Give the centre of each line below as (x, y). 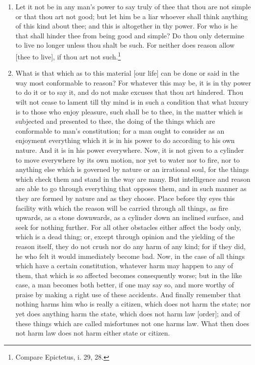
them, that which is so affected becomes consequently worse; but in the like (128, 275)
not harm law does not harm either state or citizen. (93, 333)
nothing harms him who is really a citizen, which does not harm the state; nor (133, 304)
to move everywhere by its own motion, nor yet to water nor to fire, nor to (127, 159)
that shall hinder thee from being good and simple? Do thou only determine (130, 35)
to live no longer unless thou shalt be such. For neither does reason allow (125, 45)
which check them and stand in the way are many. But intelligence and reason (133, 179)
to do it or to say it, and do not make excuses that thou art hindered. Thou (129, 92)
